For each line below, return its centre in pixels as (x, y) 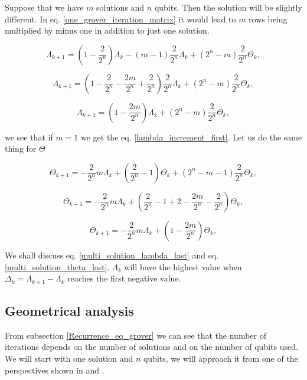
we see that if (29, 137)
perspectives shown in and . (55, 370)
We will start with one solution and (69, 358)
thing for (21, 148)
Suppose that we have (44, 7)
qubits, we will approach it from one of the (221, 358)
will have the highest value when (183, 266)
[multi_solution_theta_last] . (57, 266)
